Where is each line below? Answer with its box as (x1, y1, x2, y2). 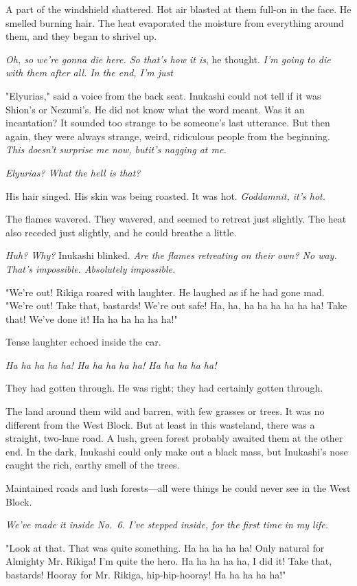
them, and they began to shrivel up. (5, 29, 157, 43)
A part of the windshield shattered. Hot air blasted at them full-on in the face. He (5, 2, 352, 16)
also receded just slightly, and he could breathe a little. (5, 225, 237, 239)
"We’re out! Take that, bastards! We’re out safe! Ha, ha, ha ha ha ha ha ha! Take (5, 298, 347, 313)
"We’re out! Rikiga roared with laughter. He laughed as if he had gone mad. (5, 284, 325, 299)
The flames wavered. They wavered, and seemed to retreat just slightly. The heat (5, 212, 347, 226)
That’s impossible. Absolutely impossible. (5, 261, 176, 275)
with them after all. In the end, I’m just (5, 65, 173, 80)
